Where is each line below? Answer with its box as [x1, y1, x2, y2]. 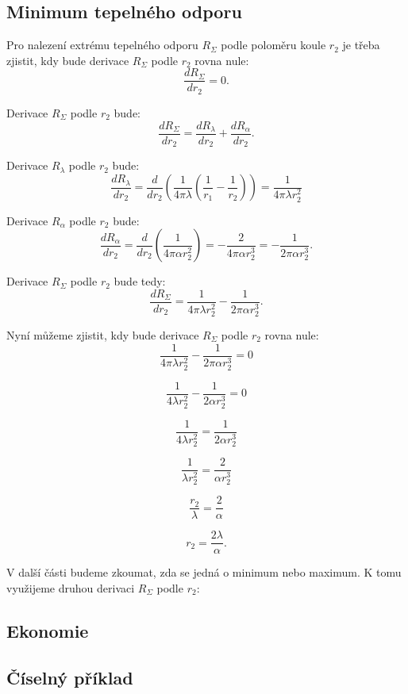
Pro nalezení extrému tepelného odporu [6, 36, 198, 53]
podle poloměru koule [221, 36, 326, 53]
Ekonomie [6, 618, 89, 642]
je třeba [342, 36, 380, 53]
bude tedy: [114, 273, 166, 289]
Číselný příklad [6, 665, 133, 689]
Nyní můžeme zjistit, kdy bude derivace [6, 327, 199, 343]
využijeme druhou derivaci [6, 579, 135, 596]
